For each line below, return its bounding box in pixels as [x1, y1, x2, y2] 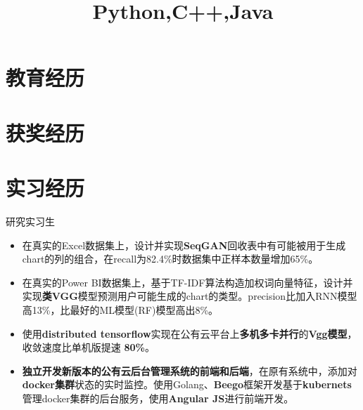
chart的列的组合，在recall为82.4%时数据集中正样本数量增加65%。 [22, 251, 319, 266]
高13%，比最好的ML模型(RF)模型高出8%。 [22, 303, 219, 317]
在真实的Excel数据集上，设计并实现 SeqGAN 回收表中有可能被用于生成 [22, 237, 346, 252]
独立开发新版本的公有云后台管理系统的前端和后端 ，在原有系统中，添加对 [22, 363, 357, 378]
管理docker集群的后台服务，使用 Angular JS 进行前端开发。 [22, 391, 294, 405]
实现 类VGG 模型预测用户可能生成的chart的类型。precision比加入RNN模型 [22, 289, 357, 303]
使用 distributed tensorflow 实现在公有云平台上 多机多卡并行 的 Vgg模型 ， [22, 326, 357, 340]
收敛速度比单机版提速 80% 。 [22, 340, 155, 355]
